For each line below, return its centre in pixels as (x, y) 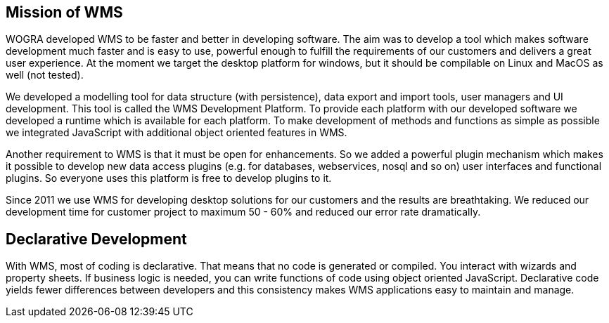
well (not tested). (45, 75)
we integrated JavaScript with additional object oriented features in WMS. (177, 133)
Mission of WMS (64, 12)
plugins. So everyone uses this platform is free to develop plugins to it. (169, 178)
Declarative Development (96, 239)
